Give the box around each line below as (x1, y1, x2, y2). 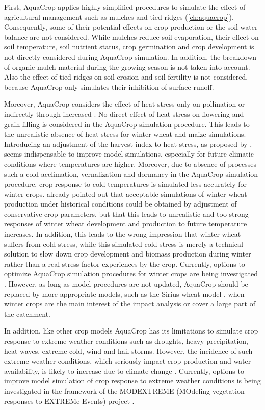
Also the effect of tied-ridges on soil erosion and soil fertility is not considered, (4, 71, 248, 82)
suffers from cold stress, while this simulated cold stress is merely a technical (4, 238, 243, 249)
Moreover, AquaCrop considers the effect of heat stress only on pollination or (4, 98, 245, 109)
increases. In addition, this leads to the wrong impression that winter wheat (4, 228, 241, 239)
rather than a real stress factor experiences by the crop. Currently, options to (4, 258, 245, 269)
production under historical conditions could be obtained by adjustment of (4, 198, 237, 209)
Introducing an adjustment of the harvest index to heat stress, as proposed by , (4, 138, 252, 149)
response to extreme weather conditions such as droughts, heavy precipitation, (4, 336, 248, 346)
